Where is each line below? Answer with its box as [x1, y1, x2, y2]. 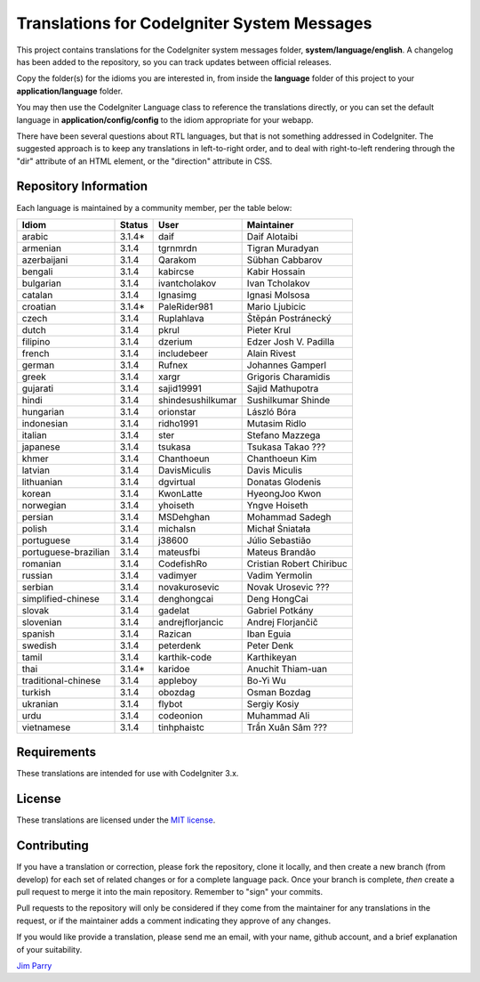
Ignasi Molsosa [246, 288, 310, 301]
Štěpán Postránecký [246, 312, 332, 324]
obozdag [157, 686, 196, 698]
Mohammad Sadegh [246, 510, 332, 523]
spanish [21, 628, 55, 640]
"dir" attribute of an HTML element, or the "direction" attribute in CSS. [16, 156, 273, 166]
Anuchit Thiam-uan [246, 662, 328, 675]
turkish [21, 686, 52, 698]
